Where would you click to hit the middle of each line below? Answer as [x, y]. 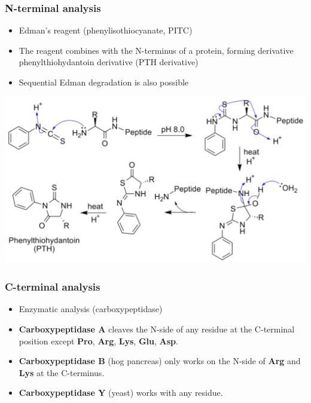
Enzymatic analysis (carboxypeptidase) [91, 309]
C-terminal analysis [53, 287]
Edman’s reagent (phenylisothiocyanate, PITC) [106, 30]
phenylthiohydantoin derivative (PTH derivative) [109, 62]
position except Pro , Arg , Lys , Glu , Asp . [98, 341]
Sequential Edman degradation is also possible [104, 82]
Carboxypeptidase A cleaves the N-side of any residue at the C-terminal [157, 329]
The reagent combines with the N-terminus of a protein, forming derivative [156, 50]
